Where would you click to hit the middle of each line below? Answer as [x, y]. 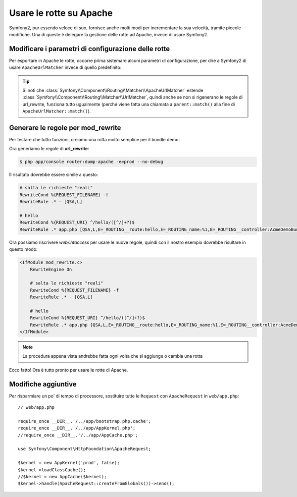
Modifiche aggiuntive [43, 384]
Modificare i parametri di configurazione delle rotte [90, 49]
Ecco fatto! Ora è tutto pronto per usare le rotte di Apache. [69, 370]
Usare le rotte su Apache [61, 13]
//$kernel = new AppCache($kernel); [62, 477]
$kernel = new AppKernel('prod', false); [69, 463]
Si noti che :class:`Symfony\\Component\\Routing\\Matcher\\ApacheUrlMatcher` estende [113, 90]
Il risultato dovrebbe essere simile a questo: [54, 175]
